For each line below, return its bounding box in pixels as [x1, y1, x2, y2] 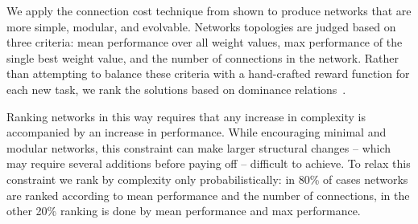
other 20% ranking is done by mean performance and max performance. [6, 202, 361, 219]
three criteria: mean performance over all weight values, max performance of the [6, 34, 403, 51]
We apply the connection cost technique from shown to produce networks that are [6, 2, 412, 18]
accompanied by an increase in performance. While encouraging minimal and [6, 124, 387, 141]
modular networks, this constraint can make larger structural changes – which [6, 139, 391, 156]
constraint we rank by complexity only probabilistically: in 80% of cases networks [6, 170, 408, 187]
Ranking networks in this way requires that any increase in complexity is [6, 108, 366, 124]
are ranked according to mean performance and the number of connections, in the [6, 186, 410, 203]
